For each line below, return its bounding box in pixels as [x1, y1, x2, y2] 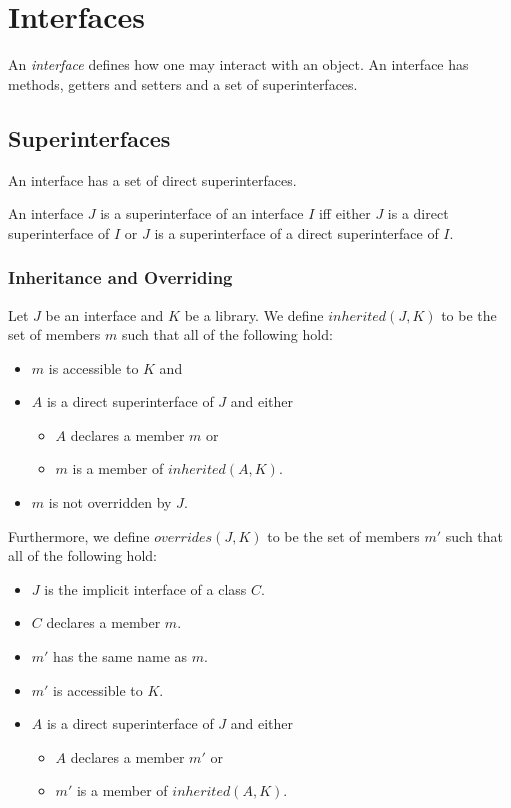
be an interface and [45, 304, 164, 325]
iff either [318, 203, 371, 224]
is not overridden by [48, 492, 172, 513]
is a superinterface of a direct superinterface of [154, 222, 439, 243]
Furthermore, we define [8, 525, 150, 546]
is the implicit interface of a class [44, 578, 247, 599]
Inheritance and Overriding [8, 265, 233, 290]
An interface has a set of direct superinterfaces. [8, 169, 297, 190]
